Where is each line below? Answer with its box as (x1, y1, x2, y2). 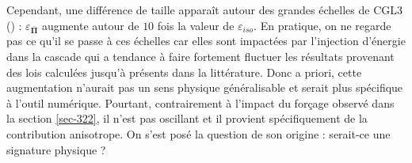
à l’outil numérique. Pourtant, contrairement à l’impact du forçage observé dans (6, 94, 395, 111)
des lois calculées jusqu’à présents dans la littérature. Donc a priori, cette (6, 63, 362, 80)
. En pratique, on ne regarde (254, 17, 391, 33)
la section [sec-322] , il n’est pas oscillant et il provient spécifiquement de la (6, 110, 368, 127)
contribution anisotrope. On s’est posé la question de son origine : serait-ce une (6, 125, 391, 142)
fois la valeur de (157, 17, 235, 33)
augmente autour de (41, 17, 139, 33)
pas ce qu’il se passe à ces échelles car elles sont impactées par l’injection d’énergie (6, 32, 406, 49)
